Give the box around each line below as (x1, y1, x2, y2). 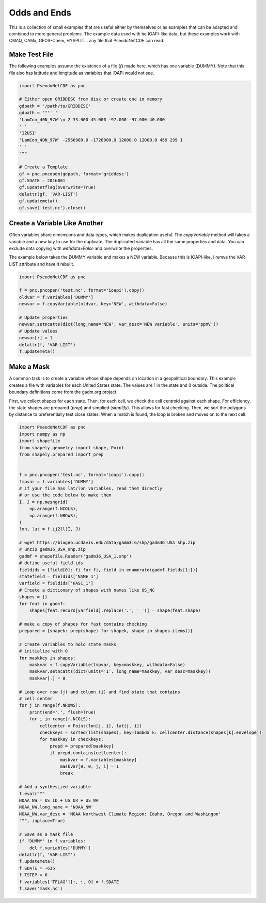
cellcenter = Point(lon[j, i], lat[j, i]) (39, 723, 142, 729)
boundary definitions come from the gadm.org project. (9, 389, 118, 395)
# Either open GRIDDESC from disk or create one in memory (19, 96, 162, 102)
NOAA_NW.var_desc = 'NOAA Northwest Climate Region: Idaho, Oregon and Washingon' (19, 811, 221, 817)
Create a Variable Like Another (9, 219, 104, 227)
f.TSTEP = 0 (19, 872, 48, 878)
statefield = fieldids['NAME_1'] (19, 574, 99, 579)
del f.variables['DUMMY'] (29, 845, 91, 851)
